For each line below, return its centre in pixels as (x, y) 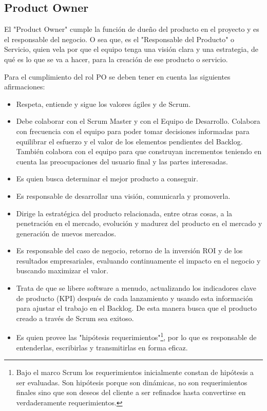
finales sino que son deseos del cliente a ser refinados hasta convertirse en (131, 392)
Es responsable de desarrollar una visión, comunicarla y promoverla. (123, 195)
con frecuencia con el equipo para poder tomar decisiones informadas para (133, 131)
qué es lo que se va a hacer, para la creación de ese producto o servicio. (116, 59)
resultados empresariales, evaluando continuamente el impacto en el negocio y (138, 260)
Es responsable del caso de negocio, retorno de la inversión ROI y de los (129, 250)
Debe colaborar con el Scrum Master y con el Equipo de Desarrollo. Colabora (138, 121)
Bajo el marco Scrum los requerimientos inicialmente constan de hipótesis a (135, 372)
